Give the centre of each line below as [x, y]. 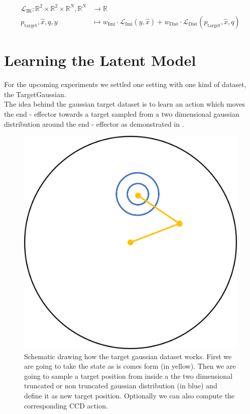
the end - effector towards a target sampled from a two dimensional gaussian [122, 113]
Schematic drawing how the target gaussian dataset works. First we [128, 356]
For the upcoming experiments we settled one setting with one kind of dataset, [125, 84]
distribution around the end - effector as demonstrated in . [94, 123]
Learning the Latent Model [100, 60]
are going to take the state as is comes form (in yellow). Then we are [130, 366]
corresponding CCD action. [66, 405]
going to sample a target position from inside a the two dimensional [128, 376]
